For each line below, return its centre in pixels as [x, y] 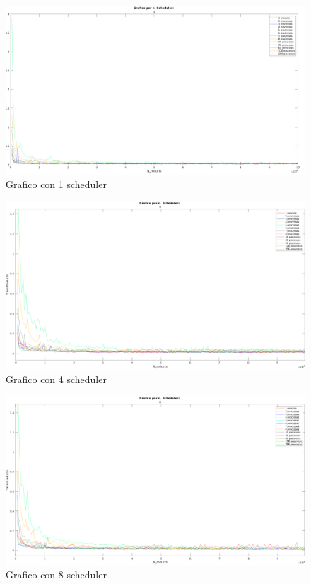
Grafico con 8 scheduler [56, 574]
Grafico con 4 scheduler [56, 379]
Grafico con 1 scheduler [56, 184]
